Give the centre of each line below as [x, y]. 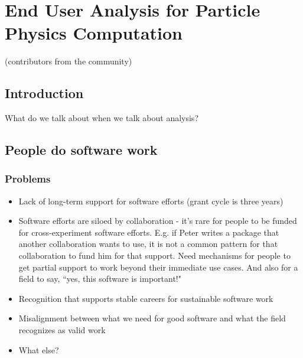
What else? [39, 349]
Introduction [44, 93]
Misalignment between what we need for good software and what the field [152, 318]
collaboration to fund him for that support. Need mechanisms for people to [154, 256]
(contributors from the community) [69, 61]
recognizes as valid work [62, 330]
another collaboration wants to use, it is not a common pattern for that [148, 244]
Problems [28, 179]
